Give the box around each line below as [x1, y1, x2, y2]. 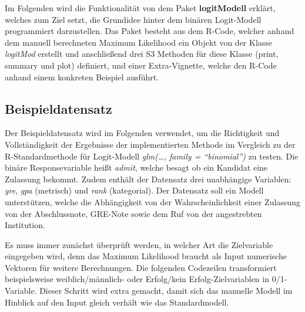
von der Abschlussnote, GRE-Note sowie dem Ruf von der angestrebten [5, 207, 262, 219]
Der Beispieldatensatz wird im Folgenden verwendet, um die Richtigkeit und [5, 127, 280, 139]
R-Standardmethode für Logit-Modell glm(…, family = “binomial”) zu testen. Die [5, 150, 299, 162]
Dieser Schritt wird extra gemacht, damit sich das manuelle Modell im [39, 284, 293, 297]
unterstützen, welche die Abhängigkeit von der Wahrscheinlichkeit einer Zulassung [5, 195, 300, 208]
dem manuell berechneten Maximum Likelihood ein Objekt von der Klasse [5, 36, 273, 48]
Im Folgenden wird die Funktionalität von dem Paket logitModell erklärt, [5, 2, 276, 13]
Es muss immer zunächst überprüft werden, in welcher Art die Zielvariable [5, 238, 273, 250]
